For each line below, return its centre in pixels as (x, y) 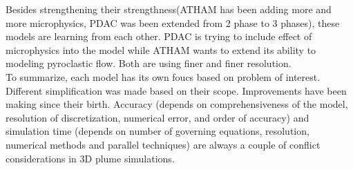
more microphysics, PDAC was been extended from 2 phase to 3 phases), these (173, 22)
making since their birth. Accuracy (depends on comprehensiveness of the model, (177, 104)
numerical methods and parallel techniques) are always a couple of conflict (163, 144)
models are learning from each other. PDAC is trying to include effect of (159, 36)
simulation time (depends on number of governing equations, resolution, (158, 131)
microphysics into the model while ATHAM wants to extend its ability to (161, 49)
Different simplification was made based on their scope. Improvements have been (176, 90)
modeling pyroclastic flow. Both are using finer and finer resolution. (149, 63)
